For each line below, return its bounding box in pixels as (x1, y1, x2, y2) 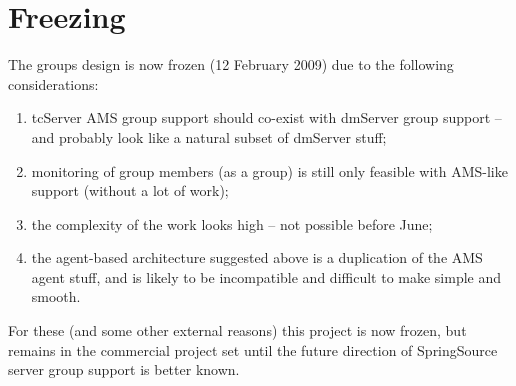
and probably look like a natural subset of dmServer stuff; (31, 126, 387, 147)
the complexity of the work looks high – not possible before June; (31, 213, 433, 234)
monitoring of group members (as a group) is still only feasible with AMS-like (31, 160, 508, 181)
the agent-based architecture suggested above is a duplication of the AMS (31, 247, 483, 268)
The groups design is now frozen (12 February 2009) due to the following (8, 54, 454, 75)
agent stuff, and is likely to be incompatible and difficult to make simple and (31, 266, 502, 287)
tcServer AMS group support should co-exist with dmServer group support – (31, 107, 502, 128)
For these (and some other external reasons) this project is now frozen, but (8, 320, 467, 341)
